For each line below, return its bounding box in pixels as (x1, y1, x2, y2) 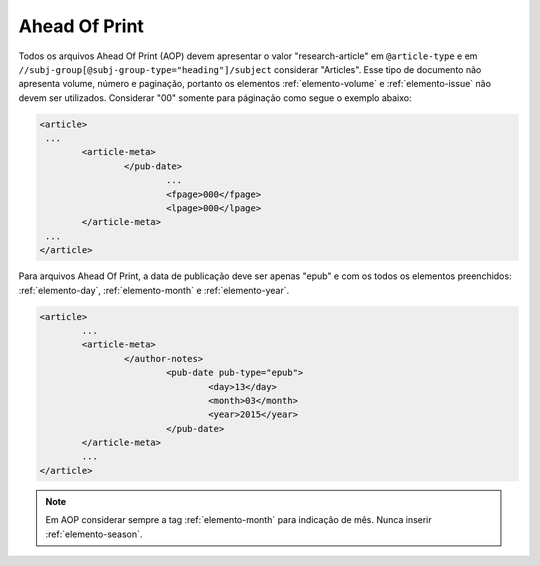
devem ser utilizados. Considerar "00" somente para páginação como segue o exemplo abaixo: (18, 91, 412, 104)
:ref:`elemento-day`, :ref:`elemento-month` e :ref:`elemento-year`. (18, 284, 290, 296)
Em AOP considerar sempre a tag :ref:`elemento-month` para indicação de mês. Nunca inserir (45, 514, 432, 526)
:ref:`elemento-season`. (45, 528, 143, 540)
